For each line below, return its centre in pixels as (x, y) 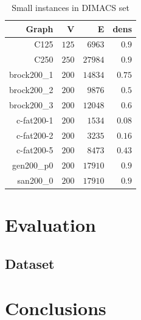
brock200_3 (31, 104)
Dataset (30, 263)
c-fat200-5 (35, 150)
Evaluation (50, 225)
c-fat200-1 (35, 120)
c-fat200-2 (35, 135)
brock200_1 (31, 75)
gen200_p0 (33, 165)
